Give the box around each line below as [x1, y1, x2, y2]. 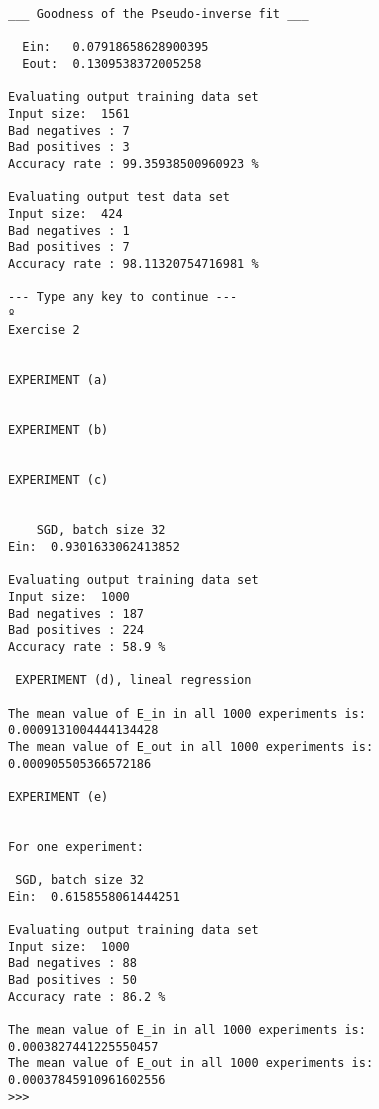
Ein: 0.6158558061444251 [8, 889, 180, 904]
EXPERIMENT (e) [8, 789, 109, 804]
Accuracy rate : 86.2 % [8, 989, 166, 1004]
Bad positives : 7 [8, 240, 130, 255]
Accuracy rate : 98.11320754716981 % [8, 256, 259, 271]
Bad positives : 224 [8, 623, 145, 638]
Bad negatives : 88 [8, 956, 137, 971]
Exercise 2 [8, 323, 80, 338]
